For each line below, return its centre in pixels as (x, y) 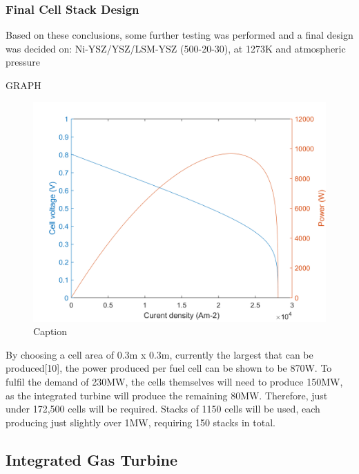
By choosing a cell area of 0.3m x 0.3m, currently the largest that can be (159, 354)
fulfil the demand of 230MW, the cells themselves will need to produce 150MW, (174, 381)
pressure (23, 62)
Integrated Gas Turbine (92, 459)
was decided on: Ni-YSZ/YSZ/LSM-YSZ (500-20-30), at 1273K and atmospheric (176, 48)
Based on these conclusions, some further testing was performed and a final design (179, 35)
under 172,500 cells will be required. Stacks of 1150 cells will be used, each (163, 409)
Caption (50, 331)
